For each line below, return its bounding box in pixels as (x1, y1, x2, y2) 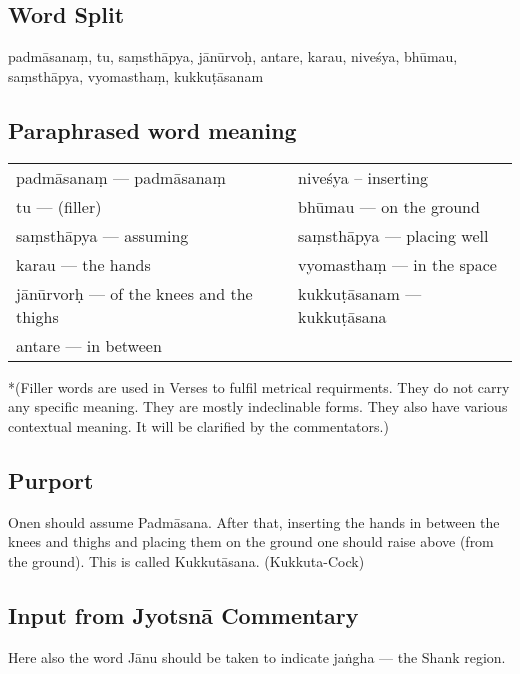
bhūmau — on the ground (298, 194, 480, 218)
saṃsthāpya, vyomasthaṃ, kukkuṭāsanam (8, 65, 264, 86)
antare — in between (16, 333, 162, 357)
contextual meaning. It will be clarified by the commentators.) (8, 415, 389, 436)
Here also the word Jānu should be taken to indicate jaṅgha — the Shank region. (8, 646, 506, 667)
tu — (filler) (16, 194, 102, 218)
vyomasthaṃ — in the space (298, 252, 497, 276)
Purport (8, 464, 94, 495)
